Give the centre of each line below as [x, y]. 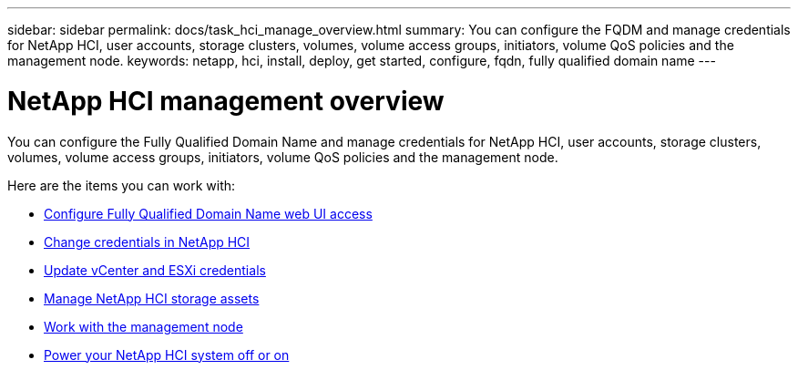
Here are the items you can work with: [122, 185]
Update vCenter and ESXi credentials [155, 270]
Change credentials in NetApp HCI [147, 242]
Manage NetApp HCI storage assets [152, 298]
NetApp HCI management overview [226, 101]
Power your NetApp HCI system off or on [167, 355]
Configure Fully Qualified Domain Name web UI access [208, 213]
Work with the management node [143, 326]
